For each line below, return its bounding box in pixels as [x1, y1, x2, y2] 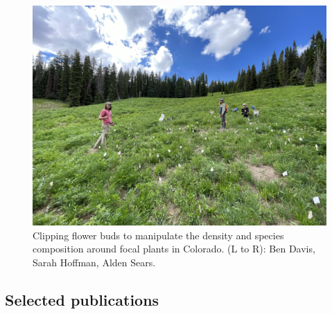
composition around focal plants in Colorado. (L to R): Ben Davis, [33, 241, 315, 256]
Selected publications [5, 288, 159, 310]
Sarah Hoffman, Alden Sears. [33, 255, 156, 269]
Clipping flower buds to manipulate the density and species [33, 228, 284, 242]
